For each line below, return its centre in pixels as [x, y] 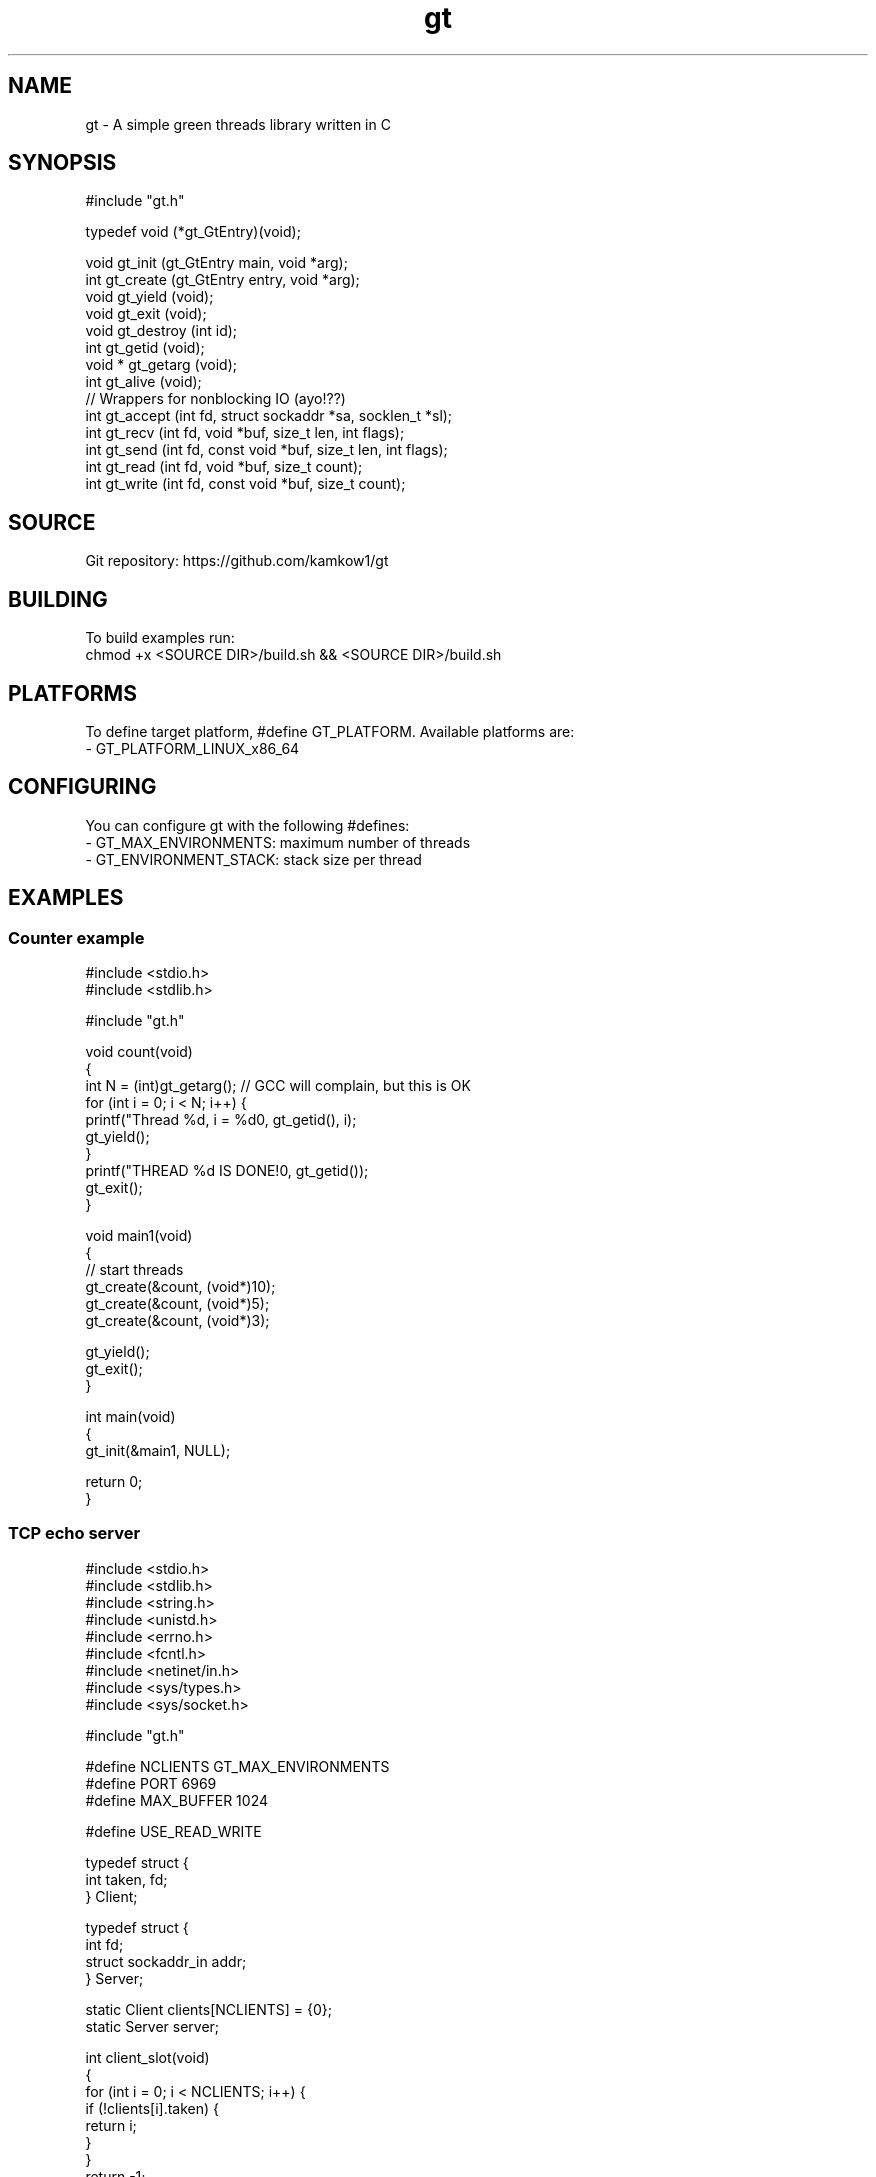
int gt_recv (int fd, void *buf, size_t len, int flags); [245, 433]
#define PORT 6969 [151, 1783]
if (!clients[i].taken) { [152, 2108]
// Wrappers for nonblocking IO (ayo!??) [215, 399]
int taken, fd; [126, 1879]
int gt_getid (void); [145, 348]
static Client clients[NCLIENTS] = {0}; [208, 2009]
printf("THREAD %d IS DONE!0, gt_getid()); [227, 1171]
